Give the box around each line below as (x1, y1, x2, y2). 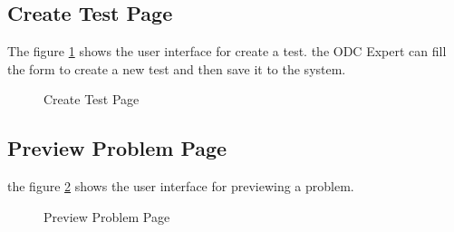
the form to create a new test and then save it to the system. (7, 59, 346, 78)
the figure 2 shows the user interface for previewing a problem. (7, 177, 354, 196)
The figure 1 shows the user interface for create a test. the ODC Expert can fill (7, 42, 447, 61)
